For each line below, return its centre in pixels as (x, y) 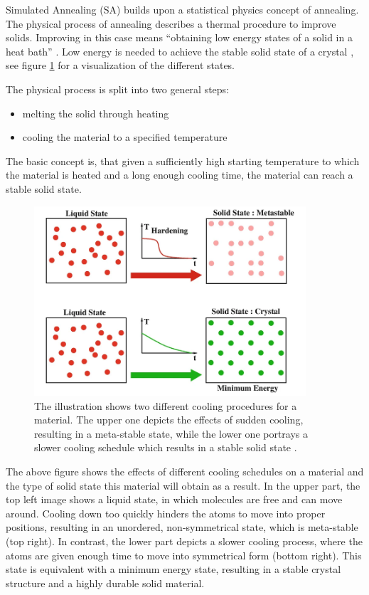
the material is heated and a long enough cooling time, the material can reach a (180, 175)
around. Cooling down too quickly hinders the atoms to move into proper (166, 513)
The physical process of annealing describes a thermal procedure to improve (171, 23)
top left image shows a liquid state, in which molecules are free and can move (174, 499)
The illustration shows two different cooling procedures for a (166, 405)
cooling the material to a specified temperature (125, 137)
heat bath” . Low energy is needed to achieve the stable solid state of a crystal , (180, 51)
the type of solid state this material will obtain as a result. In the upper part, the (183, 485)
